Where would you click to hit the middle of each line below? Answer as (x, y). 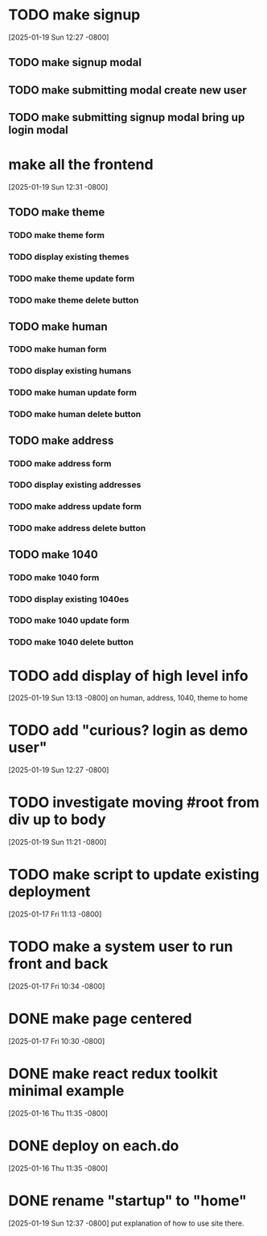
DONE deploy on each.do (94, 1146)
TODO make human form (58, 349)
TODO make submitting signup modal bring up (127, 117)
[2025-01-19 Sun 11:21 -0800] (58, 842)
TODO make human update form (72, 393)
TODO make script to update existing (134, 875)
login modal (38, 130)
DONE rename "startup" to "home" (128, 1201)
